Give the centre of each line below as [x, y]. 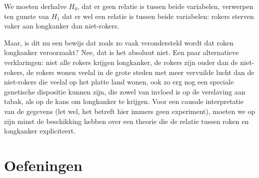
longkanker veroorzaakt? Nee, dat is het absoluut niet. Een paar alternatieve [121, 52]
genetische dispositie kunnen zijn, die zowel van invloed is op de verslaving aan [125, 91]
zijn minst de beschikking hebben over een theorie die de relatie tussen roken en [126, 121]
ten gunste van [26, 16]
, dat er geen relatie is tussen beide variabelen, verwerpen [165, 6]
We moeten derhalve [35, 6]
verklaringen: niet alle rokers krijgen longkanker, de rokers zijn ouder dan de [121, 62]
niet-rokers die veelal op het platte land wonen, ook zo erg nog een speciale [119, 82]
